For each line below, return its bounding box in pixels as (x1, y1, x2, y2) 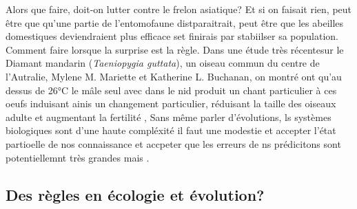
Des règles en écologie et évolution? (6, 184, 265, 205)
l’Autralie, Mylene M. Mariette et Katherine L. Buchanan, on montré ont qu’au (6, 69, 342, 83)
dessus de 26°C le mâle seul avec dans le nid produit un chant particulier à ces (6, 82, 337, 97)
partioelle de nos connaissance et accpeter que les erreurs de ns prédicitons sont (6, 136, 341, 151)
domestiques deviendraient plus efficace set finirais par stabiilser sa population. (6, 29, 338, 43)
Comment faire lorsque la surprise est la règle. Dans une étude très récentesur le (6, 42, 344, 56)
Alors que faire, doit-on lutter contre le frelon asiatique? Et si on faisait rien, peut (6, 2, 352, 16)
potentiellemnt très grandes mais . (6, 150, 150, 164)
